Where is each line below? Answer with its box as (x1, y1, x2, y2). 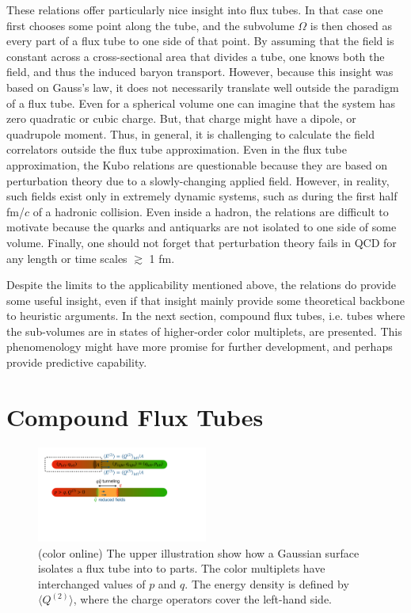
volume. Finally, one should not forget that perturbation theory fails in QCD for (6, 234, 397, 250)
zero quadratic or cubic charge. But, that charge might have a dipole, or (6, 110, 356, 127)
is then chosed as (310, 17, 393, 33)
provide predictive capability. (6, 354, 147, 371)
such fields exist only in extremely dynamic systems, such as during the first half (6, 188, 398, 204)
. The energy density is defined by (185, 575, 349, 592)
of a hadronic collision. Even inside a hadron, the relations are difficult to (32, 203, 389, 219)
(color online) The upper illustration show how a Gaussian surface (38, 544, 360, 561)
